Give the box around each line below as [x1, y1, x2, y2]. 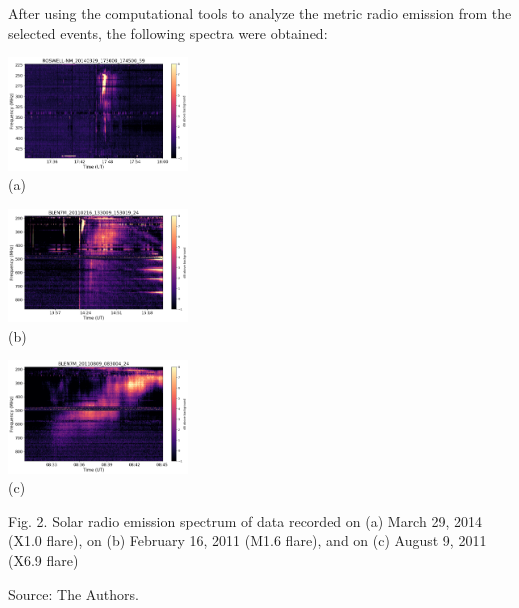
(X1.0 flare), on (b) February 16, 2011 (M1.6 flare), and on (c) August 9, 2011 [8, 530, 487, 551]
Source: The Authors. [8, 583, 139, 604]
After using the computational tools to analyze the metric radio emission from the [8, 3, 512, 23]
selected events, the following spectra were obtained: [8, 22, 328, 43]
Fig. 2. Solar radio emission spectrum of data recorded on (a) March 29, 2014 [8, 510, 482, 531]
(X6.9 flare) [8, 550, 79, 571]
